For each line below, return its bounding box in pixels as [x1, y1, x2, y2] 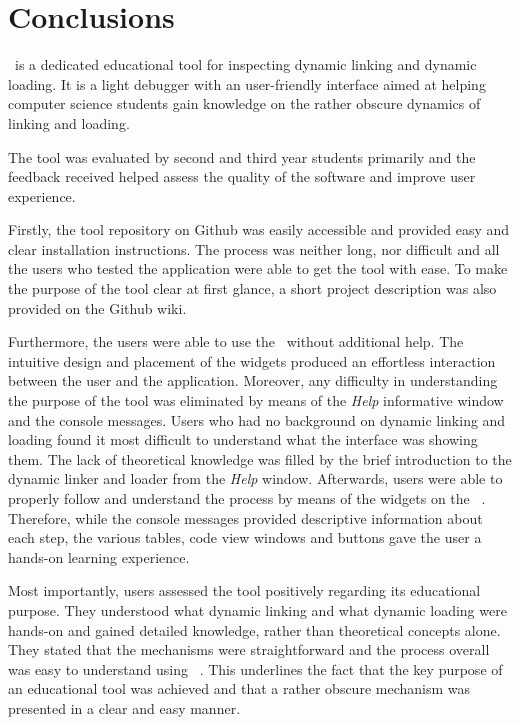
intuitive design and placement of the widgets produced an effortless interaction [8, 350, 496, 371]
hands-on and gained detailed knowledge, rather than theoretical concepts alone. [8, 619, 501, 640]
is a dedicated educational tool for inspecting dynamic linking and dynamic [14, 54, 477, 75]
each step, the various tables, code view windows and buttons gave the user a [8, 527, 482, 548]
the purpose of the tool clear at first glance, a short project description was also [8, 278, 497, 299]
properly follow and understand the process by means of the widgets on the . [8, 488, 486, 508]
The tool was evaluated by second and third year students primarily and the [8, 146, 476, 167]
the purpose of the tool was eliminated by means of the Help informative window [8, 390, 504, 411]
